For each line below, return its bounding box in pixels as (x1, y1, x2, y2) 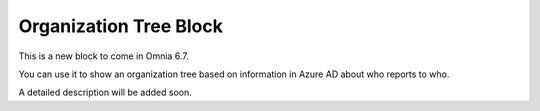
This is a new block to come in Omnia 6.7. (18, 50, 189, 62)
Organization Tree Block (18, 15, 224, 37)
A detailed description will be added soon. (18, 86, 192, 99)
